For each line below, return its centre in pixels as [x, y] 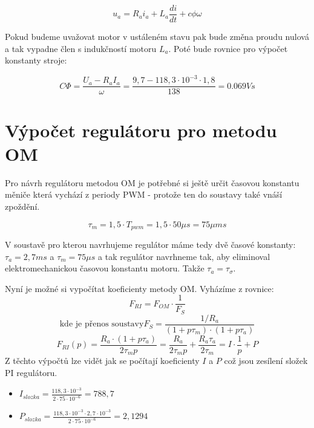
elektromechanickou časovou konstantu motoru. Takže [105, 268]
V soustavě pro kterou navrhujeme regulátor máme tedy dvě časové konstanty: [150, 244]
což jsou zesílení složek [266, 361]
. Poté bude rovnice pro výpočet [228, 48]
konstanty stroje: [36, 60]
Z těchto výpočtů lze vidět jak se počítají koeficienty [102, 361]
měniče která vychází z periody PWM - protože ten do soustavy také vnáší [144, 194]
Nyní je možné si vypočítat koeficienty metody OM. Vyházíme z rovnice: [139, 288]
